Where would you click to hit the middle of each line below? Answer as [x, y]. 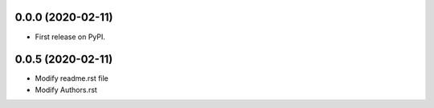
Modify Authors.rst [66, 90]
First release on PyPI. [70, 37]
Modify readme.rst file [72, 78]
